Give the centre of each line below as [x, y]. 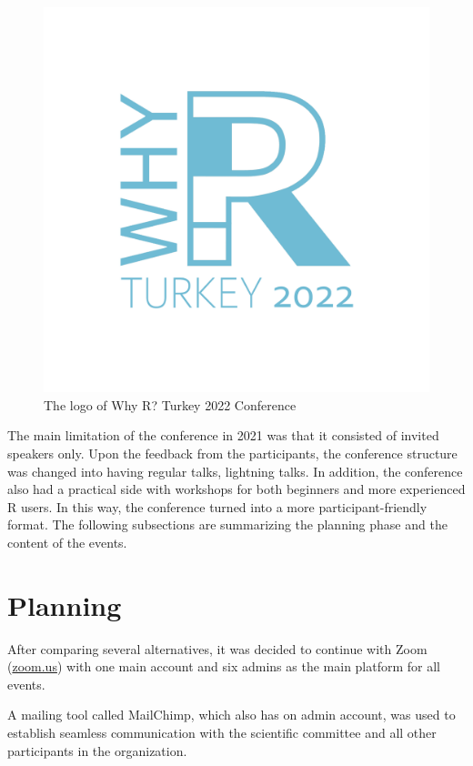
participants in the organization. [97, 750]
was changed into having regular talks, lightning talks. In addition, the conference [235, 471]
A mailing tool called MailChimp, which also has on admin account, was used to [231, 715]
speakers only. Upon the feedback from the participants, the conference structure [232, 453]
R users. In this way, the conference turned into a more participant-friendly [217, 506]
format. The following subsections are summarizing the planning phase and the [227, 524]
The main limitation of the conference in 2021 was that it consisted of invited [223, 435]
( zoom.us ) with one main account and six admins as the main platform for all [224, 666]
